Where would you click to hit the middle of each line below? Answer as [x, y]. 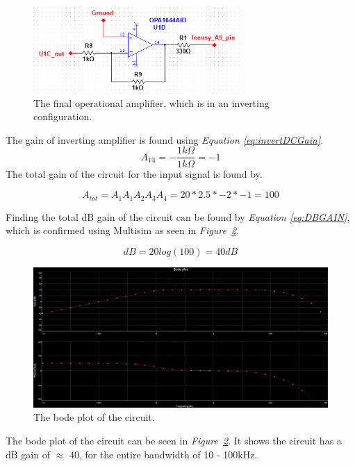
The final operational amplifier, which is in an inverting [151, 102]
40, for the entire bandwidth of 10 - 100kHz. [163, 454]
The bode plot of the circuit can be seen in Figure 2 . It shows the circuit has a [174, 440]
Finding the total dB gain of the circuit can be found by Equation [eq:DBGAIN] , [178, 216]
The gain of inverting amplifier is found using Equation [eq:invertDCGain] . [165, 139]
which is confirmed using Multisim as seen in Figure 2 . [123, 230]
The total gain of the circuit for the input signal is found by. [134, 173]
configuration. [63, 116]
